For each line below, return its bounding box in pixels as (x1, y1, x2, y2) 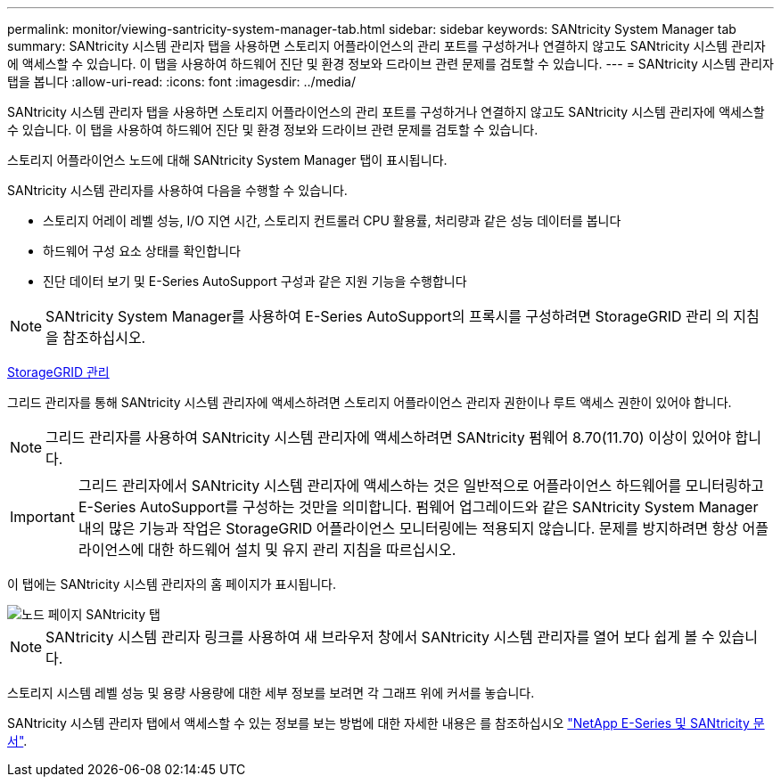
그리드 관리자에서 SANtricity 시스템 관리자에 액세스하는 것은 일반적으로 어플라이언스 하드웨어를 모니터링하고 (78, 477, 765, 494)
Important (10, 508, 75, 526)
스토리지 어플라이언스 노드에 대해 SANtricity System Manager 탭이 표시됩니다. (7, 152, 448, 167)
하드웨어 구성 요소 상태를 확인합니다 (43, 243, 241, 258)
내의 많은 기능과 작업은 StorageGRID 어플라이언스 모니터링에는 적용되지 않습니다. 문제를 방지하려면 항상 (78, 519, 739, 537)
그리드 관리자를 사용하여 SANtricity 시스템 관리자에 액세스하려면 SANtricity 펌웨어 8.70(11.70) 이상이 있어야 (45, 429, 731, 446)
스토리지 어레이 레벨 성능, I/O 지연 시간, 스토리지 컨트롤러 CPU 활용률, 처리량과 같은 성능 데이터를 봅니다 (43, 213, 621, 228)
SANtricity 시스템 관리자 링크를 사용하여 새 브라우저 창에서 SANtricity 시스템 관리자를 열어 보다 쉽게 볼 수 (45, 628, 715, 646)
